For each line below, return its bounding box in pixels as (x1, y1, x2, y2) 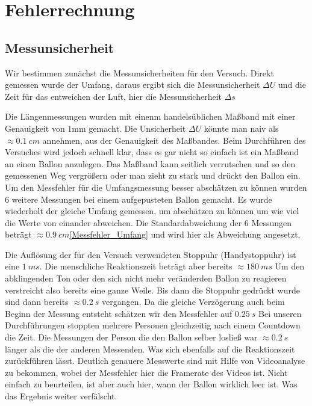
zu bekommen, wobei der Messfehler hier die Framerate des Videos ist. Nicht (5, 366, 288, 378)
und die (278, 78, 306, 91)
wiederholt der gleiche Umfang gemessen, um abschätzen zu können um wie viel (5, 205, 299, 217)
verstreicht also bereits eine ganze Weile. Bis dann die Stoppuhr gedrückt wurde (5, 283, 300, 296)
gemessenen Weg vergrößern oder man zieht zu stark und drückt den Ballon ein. (5, 169, 301, 182)
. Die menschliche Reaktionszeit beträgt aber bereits (39, 260, 232, 272)
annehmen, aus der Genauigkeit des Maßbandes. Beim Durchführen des (42, 134, 306, 146)
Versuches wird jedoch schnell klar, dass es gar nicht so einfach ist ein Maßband (5, 146, 299, 158)
